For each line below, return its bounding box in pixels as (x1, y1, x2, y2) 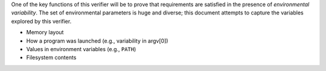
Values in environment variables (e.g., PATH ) (26, 45, 136, 52)
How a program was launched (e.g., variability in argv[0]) (26, 37, 168, 45)
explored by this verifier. (11, 17, 72, 25)
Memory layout (26, 29, 64, 36)
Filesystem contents (26, 54, 77, 61)
